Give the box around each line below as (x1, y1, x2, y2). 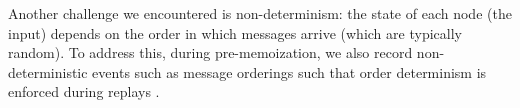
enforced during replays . (8, 81, 160, 102)
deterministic (8, 61, 88, 82)
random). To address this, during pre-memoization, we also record (8, 42, 413, 63)
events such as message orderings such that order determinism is (92, 61, 487, 82)
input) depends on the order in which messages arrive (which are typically (8, 22, 462, 43)
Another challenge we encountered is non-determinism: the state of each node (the (8, 3, 512, 23)
